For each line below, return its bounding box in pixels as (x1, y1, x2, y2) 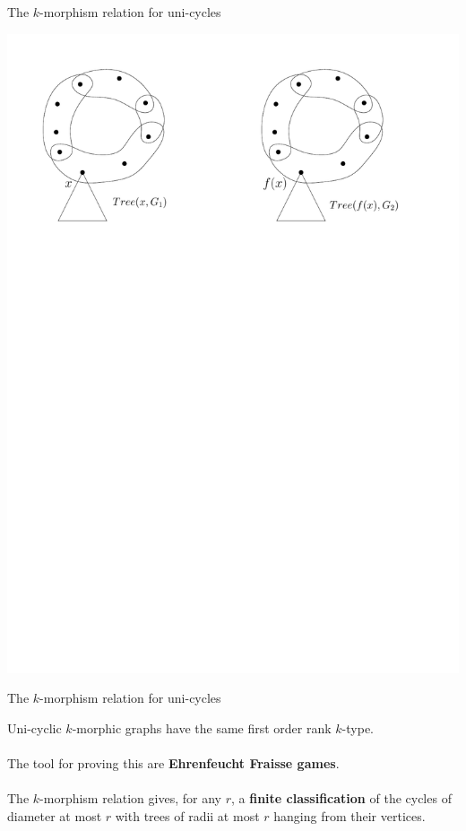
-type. (341, 718, 375, 737)
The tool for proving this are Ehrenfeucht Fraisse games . (7, 754, 340, 773)
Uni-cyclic (7, 718, 62, 737)
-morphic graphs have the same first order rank (72, 718, 332, 737)
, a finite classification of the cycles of (230, 789, 452, 808)
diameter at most (7, 806, 102, 825)
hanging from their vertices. (273, 806, 426, 825)
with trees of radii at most (115, 806, 260, 825)
